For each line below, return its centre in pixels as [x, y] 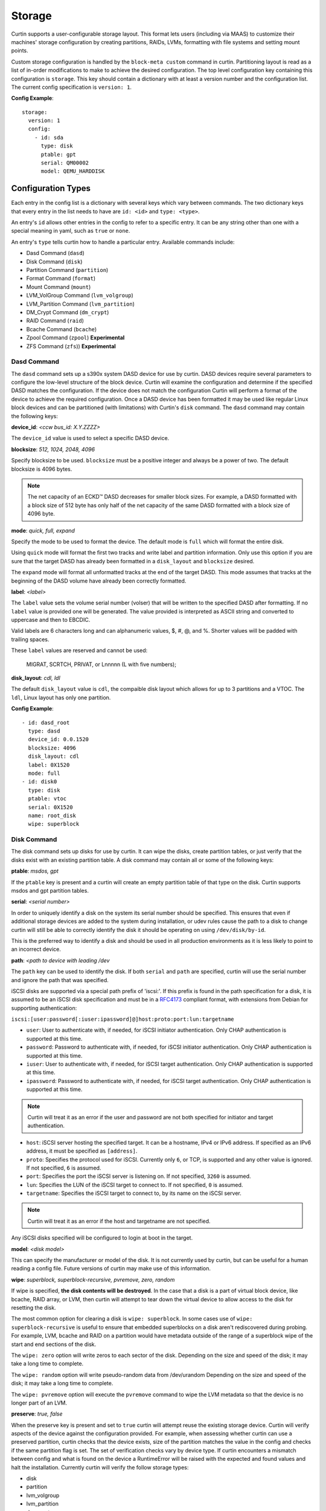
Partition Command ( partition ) [67, 270]
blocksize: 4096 [52, 748]
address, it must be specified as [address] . [82, 1151]
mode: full [44, 773]
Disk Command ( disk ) [54, 261]
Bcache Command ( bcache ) [62, 329]
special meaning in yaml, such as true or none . [71, 231]
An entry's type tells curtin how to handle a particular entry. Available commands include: [123, 242]
